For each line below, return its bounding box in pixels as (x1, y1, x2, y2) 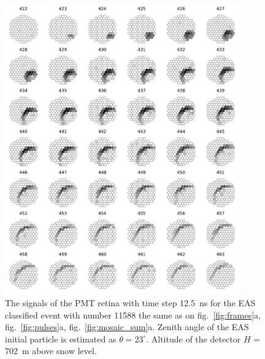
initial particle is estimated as (5, 332, 117, 345)
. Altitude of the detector (146, 332, 241, 345)
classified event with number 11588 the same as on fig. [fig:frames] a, (5, 308, 261, 321)
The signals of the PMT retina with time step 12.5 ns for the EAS (5, 296, 256, 309)
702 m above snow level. (5, 344, 97, 357)
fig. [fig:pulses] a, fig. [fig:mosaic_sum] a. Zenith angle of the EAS (5, 320, 249, 333)
